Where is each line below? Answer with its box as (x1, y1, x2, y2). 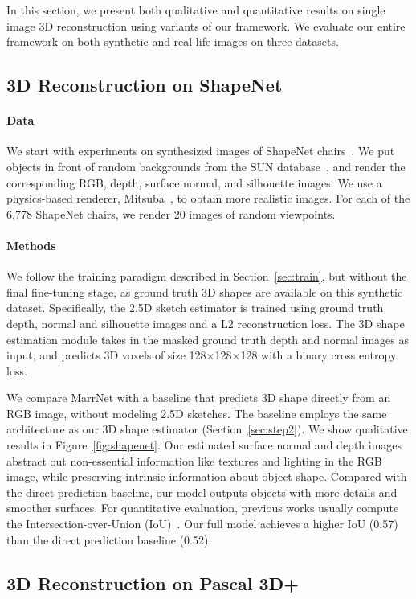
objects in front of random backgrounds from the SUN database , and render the (6, 158, 406, 174)
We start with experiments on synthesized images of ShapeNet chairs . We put (6, 142, 395, 159)
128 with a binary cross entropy (240, 347, 397, 363)
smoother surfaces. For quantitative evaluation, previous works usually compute (6, 499, 399, 516)
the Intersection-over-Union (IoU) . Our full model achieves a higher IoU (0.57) (6, 515, 398, 532)
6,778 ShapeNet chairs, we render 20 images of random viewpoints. (6, 205, 336, 222)
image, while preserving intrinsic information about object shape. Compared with (6, 468, 407, 485)
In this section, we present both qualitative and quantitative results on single (6, 2, 385, 18)
